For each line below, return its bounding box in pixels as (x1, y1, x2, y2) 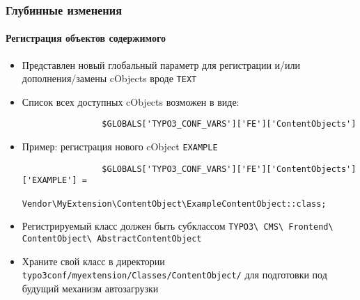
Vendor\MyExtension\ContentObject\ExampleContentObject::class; (22, 198, 327, 209)
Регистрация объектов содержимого (6, 31, 166, 45)
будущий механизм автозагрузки (22, 281, 159, 295)
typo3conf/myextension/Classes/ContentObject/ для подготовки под (22, 267, 327, 282)
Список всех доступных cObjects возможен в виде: (22, 94, 240, 109)
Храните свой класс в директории (22, 253, 165, 268)
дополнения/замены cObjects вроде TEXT (22, 71, 197, 86)
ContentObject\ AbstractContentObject (22, 234, 202, 244)
